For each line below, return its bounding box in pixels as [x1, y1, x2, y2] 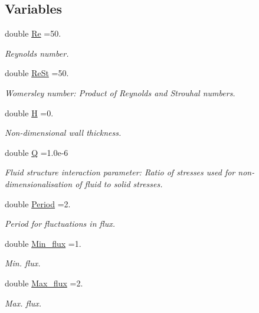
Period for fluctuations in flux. [5, 217, 116, 230]
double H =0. [5, 106, 54, 119]
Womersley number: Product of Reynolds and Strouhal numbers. [5, 86, 235, 99]
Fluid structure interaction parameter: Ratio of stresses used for [5, 166, 235, 178]
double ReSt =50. [5, 67, 69, 79]
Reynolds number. [5, 47, 69, 59]
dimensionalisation [5, 177, 73, 190]
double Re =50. [5, 27, 61, 40]
